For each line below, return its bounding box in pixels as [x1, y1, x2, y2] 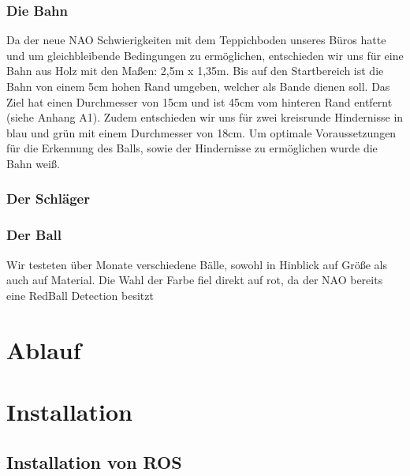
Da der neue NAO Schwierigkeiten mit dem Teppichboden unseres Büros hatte [6, 32, 386, 48]
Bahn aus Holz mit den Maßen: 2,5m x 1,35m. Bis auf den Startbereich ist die [6, 62, 384, 79]
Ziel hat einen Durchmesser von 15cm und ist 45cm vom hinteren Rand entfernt [6, 93, 393, 110]
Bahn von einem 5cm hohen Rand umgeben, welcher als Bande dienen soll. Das [6, 78, 390, 94]
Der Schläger [6, 189, 90, 208]
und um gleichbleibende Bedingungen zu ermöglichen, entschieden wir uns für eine [6, 47, 404, 63]
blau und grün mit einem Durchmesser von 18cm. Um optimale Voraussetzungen [6, 124, 397, 141]
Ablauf [6, 333, 81, 365]
